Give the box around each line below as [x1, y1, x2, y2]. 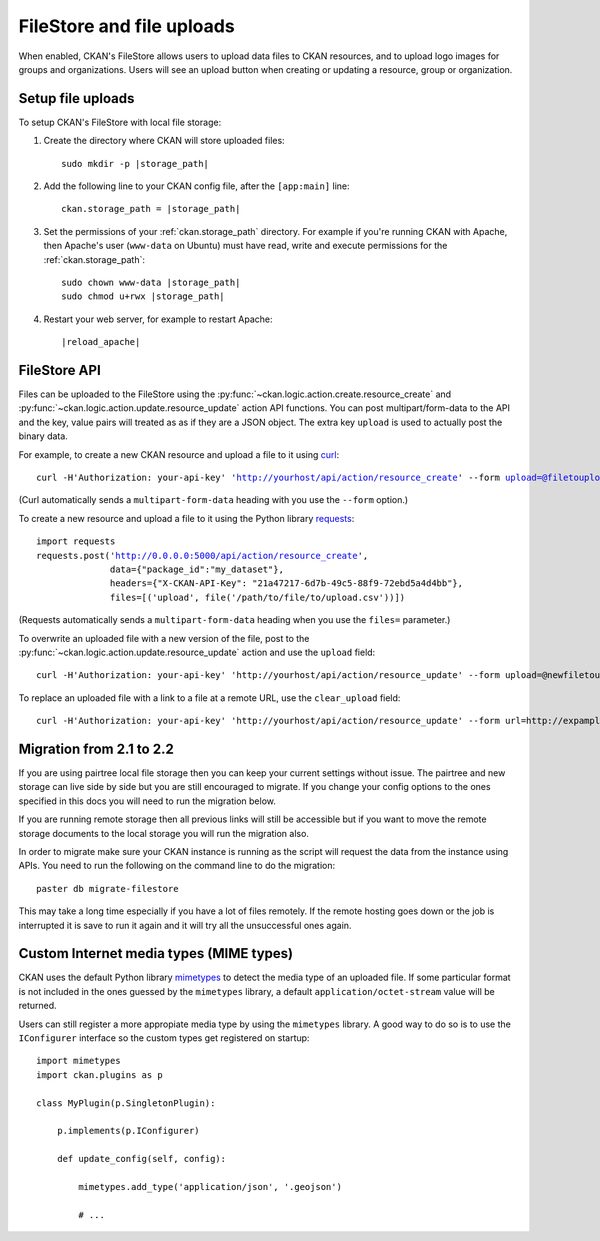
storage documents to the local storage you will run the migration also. [18, 827, 310, 839]
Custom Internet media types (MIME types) [18, 945, 294, 962]
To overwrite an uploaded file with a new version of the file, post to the [18, 632, 310, 644]
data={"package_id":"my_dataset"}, [110, 563, 285, 575]
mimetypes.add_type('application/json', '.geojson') [78, 1181, 342, 1192]
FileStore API [18, 361, 102, 379]
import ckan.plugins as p [36, 1069, 164, 1080]
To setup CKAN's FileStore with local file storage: [18, 116, 222, 128]
